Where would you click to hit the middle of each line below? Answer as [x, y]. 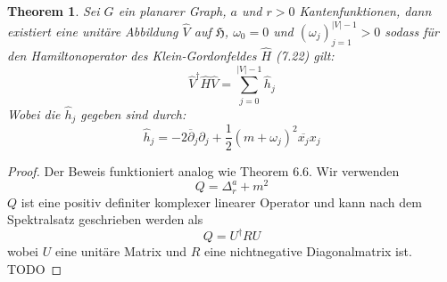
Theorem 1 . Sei [54, 11]
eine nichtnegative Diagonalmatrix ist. [308, 251]
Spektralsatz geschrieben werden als [105, 219]
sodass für [412, 32]
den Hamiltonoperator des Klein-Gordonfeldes [132, 56]
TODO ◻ [35, 268]
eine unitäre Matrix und [121, 251]
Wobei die [34, 113]
